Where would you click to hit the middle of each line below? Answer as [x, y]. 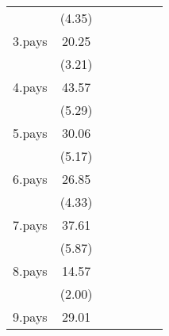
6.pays [30, 179]
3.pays [30, 41]
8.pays [30, 271]
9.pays [30, 317]
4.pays [30, 87]
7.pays [30, 225]
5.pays [30, 133]
